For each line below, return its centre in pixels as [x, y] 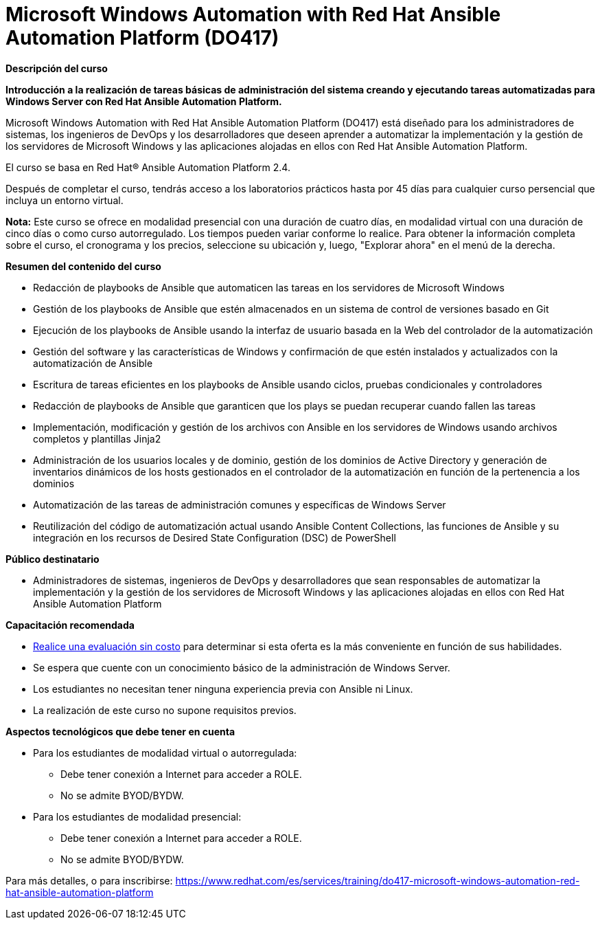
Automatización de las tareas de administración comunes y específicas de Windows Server [240, 504]
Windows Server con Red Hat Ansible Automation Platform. [144, 101]
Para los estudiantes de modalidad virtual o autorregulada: [165, 753]
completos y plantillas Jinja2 [97, 438]
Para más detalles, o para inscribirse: [89, 880]
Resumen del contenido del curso [83, 266]
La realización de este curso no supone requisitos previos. [165, 710]
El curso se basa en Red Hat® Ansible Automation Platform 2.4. [148, 167]
